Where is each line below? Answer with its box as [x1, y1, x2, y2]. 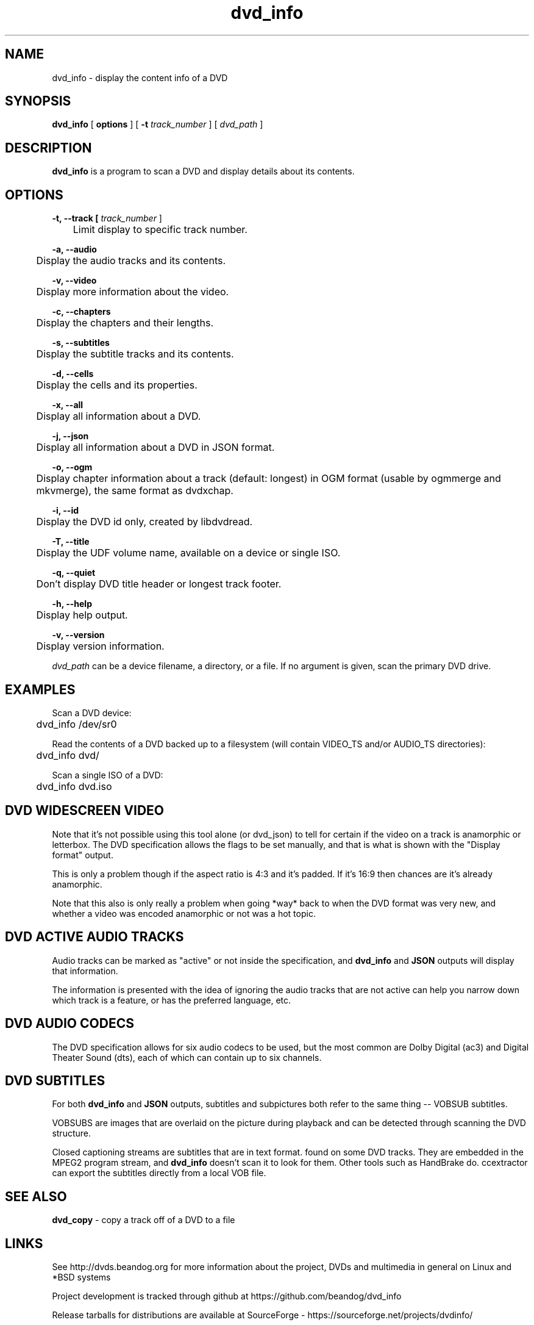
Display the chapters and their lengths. [36, 317, 214, 329]
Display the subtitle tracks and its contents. [36, 348, 234, 361]
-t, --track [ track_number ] [52, 213, 162, 224]
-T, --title [52, 536, 90, 547]
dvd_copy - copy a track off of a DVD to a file [52, 1215, 235, 1226]
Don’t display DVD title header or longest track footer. [36, 578, 282, 591]
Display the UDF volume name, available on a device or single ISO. [36, 547, 341, 559]
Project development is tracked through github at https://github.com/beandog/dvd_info [52, 1291, 402, 1302]
